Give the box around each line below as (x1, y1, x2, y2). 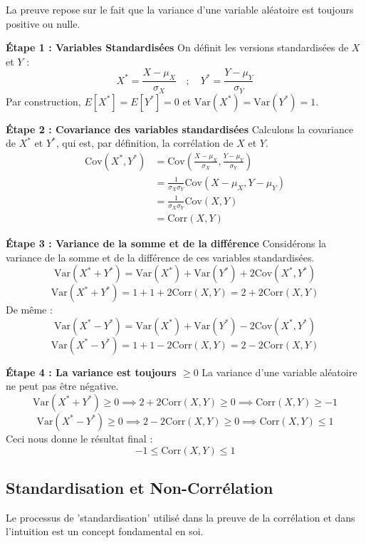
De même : (6, 302, 53, 317)
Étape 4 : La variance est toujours (6, 364, 177, 379)
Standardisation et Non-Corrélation (6, 476, 273, 498)
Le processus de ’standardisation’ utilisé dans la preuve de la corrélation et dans (6, 510, 355, 524)
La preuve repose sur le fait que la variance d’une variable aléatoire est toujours (6, 2, 354, 16)
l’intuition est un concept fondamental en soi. (6, 524, 204, 539)
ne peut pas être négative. (6, 378, 119, 393)
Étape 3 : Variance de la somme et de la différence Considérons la (6, 235, 327, 250)
